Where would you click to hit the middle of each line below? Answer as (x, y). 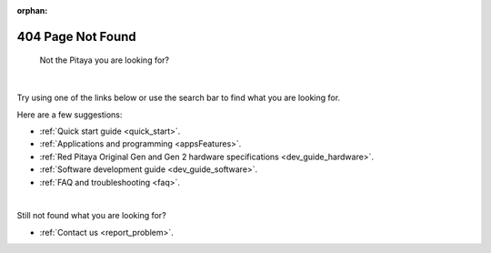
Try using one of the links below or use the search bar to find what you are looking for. (179, 98)
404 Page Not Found (76, 36)
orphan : (32, 10)
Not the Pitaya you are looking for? (105, 60)
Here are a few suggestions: (70, 115)
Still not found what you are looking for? (92, 216)
